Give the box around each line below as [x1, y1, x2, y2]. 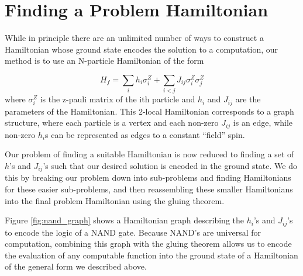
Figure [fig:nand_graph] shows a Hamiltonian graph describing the [5, 214, 244, 226]
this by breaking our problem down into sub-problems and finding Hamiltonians [5, 171, 291, 184]
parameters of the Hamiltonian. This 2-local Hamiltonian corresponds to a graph [5, 105, 294, 117]
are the [235, 93, 261, 105]
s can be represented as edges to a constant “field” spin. [45, 128, 245, 140]
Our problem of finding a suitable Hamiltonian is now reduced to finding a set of [5, 148, 294, 160]
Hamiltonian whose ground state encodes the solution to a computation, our [5, 43, 278, 55]
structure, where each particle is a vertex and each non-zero [5, 116, 219, 129]
